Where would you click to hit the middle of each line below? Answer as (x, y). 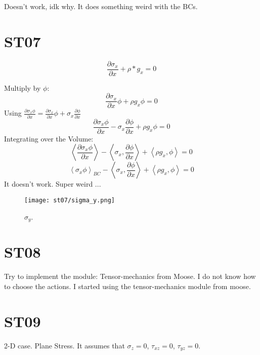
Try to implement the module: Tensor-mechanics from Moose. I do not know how (130, 276)
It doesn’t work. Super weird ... (53, 184)
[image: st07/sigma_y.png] (70, 200)
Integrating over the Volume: (49, 138)
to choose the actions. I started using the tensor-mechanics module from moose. (127, 286)
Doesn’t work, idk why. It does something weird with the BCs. (101, 6)
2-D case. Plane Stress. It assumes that (64, 345)
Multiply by (23, 87)
